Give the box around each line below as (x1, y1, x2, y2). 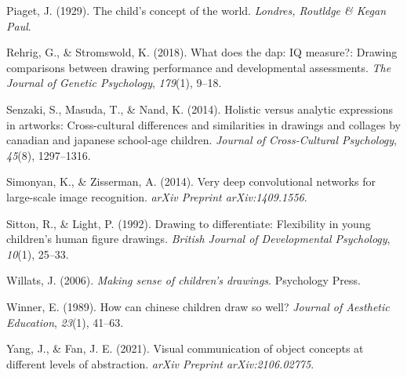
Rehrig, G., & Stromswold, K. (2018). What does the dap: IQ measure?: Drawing (6, 44, 398, 60)
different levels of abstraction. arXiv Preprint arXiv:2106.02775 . (6, 355, 314, 372)
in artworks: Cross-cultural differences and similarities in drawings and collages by (6, 116, 401, 132)
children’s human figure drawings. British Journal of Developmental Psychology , (6, 230, 391, 247)
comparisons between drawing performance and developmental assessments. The (6, 59, 391, 75)
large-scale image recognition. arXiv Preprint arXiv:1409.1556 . (6, 188, 307, 205)
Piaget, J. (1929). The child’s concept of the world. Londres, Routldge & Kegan (6, 2, 387, 18)
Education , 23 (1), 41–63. (6, 314, 124, 330)
